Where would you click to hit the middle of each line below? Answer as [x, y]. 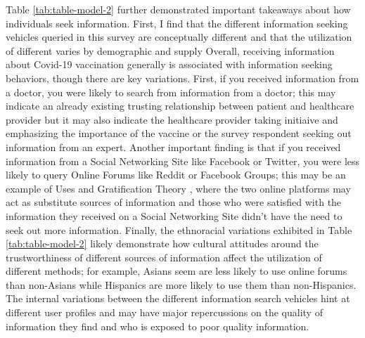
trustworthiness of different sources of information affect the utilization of [164, 257]
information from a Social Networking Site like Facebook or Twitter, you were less [183, 161]
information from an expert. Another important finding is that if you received [173, 147]
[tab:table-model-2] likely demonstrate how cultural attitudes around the [162, 243]
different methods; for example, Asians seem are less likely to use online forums [177, 271]
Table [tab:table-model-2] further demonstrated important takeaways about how [178, 9]
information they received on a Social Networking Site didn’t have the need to [174, 215]
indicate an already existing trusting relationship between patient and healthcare [180, 106]
